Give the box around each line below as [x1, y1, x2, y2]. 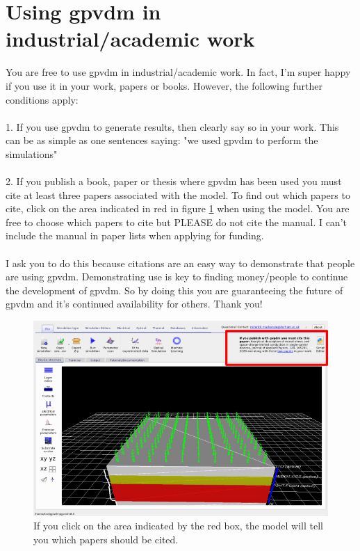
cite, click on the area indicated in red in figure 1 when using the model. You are [6, 201, 350, 216]
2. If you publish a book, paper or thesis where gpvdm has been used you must [6, 174, 342, 189]
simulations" [6, 146, 58, 161]
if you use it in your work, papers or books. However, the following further [6, 78, 322, 93]
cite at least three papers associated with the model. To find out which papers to [6, 187, 350, 202]
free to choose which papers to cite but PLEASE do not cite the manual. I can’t [6, 214, 347, 229]
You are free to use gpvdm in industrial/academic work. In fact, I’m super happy [6, 65, 351, 79]
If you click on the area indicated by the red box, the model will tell [33, 518, 323, 533]
